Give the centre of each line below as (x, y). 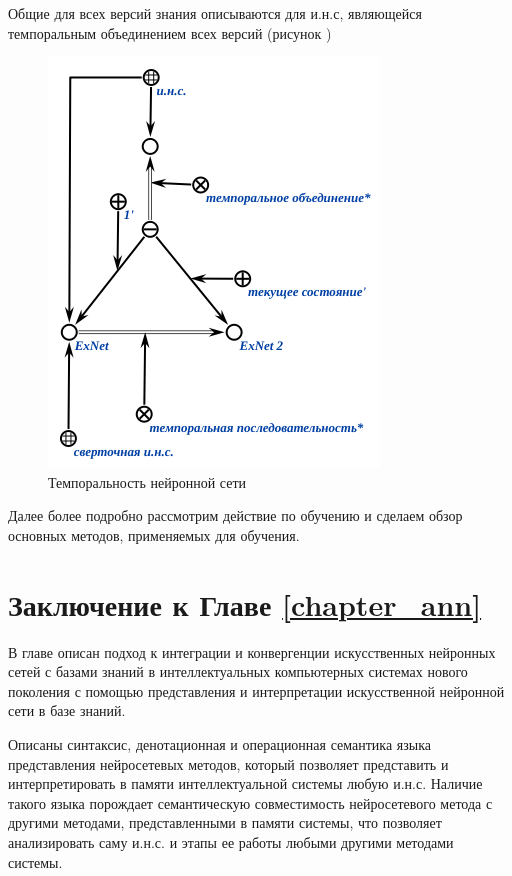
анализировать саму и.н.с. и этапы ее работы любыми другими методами (231, 842)
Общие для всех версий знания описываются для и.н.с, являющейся (215, 13)
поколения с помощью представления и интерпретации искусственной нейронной (256, 690)
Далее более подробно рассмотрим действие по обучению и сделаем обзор (235, 515)
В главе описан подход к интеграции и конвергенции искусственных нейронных (252, 651)
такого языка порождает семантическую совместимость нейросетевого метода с (250, 802)
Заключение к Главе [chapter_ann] (245, 603)
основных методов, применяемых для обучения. (154, 534)
